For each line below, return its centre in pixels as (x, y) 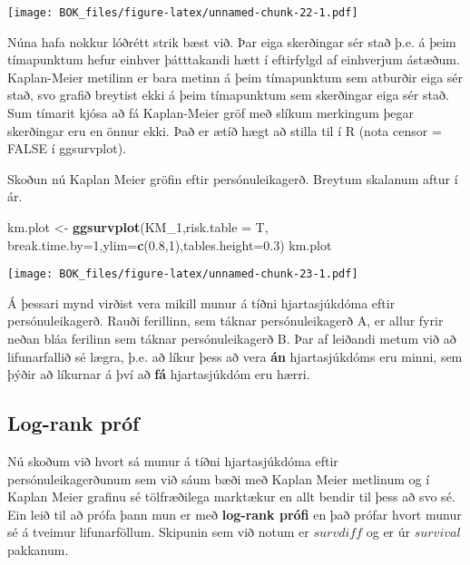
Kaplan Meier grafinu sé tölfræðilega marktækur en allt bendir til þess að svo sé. (231, 497)
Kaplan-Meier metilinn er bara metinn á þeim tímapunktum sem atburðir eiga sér (235, 77)
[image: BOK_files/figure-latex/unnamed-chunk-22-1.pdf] (183, 13)
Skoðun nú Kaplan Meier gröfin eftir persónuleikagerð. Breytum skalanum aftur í (233, 178)
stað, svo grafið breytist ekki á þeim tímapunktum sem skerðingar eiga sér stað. (228, 95)
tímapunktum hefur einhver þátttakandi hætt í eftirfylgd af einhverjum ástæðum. (234, 59)
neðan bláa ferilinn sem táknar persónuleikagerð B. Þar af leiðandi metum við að (232, 339)
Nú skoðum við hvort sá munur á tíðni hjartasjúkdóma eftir (173, 461)
